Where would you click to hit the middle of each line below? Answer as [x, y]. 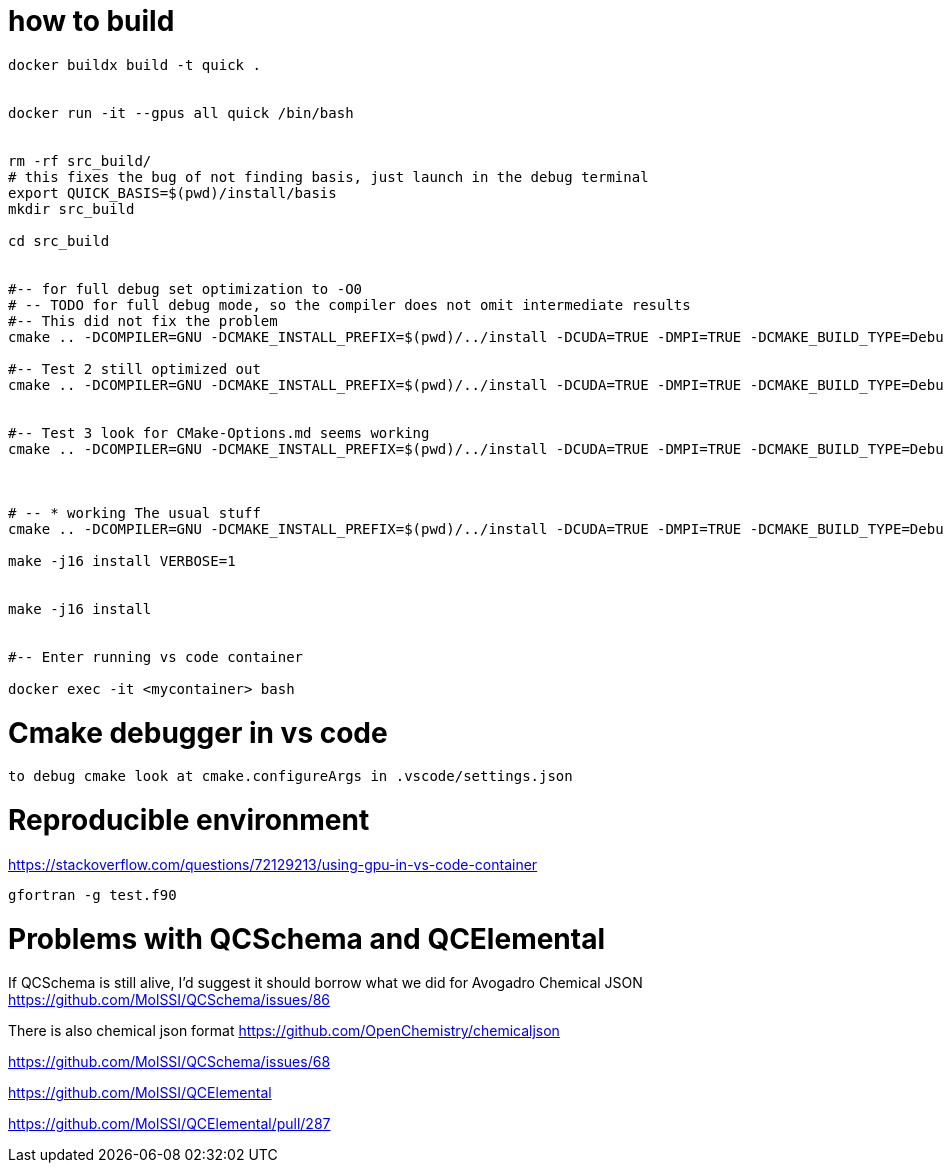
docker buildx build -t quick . [134, 64]
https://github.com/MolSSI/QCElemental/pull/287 [169, 1124]
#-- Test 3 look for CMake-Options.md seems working [219, 432]
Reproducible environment [189, 820]
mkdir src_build [71, 208]
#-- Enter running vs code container [156, 656]
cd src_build [59, 240]
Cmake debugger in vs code [198, 732]
